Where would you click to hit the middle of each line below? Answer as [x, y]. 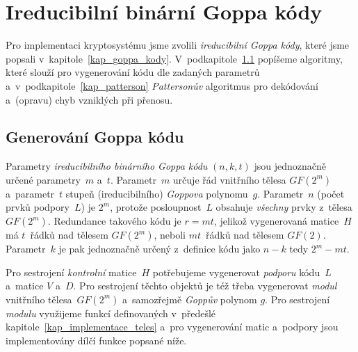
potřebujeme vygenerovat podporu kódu [236, 272]
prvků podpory [38, 207]
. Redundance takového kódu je [114, 221]
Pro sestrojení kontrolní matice [71, 272]
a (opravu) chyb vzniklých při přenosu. [89, 99]
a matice [25, 286]
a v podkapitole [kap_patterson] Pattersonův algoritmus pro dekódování [162, 85]
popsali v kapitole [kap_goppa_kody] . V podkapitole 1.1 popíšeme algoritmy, [174, 58]
